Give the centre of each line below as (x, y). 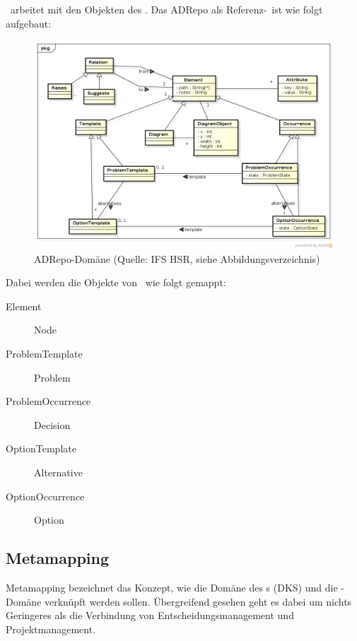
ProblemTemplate (44, 353)
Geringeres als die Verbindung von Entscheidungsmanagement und (150, 615)
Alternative (58, 472)
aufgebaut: (29, 23)
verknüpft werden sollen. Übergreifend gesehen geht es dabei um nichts (198, 601)
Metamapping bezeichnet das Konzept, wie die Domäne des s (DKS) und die (172, 587)
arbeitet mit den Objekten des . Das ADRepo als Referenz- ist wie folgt (166, 9)
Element (24, 306)
